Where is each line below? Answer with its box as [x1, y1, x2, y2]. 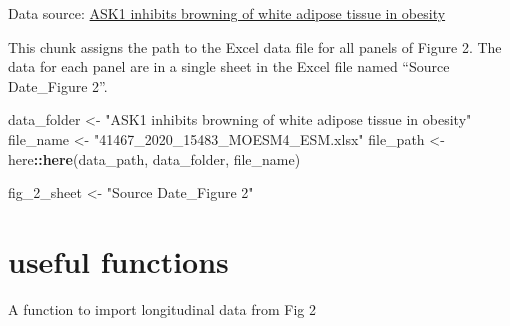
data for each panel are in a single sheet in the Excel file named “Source [8, 56, 450, 77]
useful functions [8, 240, 229, 281]
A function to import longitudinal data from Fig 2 [8, 298, 316, 319]
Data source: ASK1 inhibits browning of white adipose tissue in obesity [8, 3, 446, 23]
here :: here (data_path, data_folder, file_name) [8, 148, 301, 169]
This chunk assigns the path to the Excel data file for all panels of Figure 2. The [8, 36, 502, 57]
